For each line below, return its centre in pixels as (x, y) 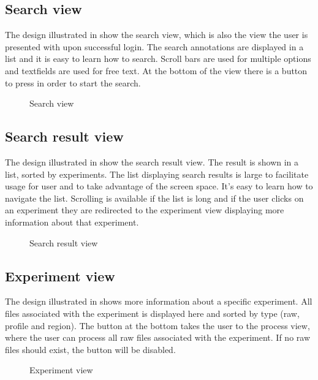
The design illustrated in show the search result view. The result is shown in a (152, 161)
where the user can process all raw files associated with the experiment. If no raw (158, 337)
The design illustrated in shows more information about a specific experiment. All (159, 301)
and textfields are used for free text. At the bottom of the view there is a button (156, 70)
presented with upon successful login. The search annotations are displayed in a (154, 46)
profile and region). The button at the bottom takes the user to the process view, (157, 325)
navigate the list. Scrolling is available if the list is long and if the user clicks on (154, 198)
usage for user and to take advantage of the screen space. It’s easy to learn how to (159, 186)
